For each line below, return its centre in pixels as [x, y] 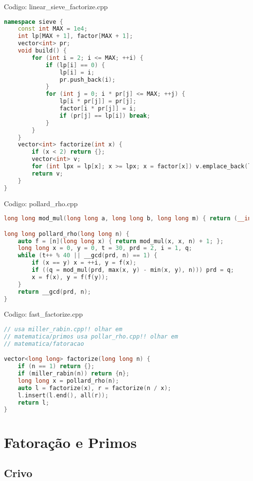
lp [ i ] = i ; [77, 72]
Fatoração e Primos [70, 442]
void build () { [42, 51]
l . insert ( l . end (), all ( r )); [63, 395]
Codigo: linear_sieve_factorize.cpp [56, 6]
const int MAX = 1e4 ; [53, 29]
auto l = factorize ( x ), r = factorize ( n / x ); [94, 388]
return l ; [34, 402]
